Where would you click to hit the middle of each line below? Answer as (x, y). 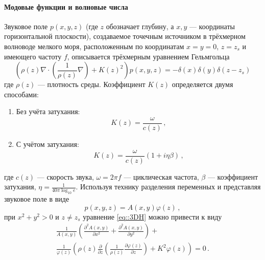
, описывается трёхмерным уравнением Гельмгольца (148, 56)
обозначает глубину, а (140, 26)
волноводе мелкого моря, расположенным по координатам (94, 46)
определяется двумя (202, 84)
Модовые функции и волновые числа (66, 6)
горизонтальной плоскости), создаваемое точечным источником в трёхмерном (125, 36)
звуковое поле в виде (37, 199)
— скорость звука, (65, 176)
